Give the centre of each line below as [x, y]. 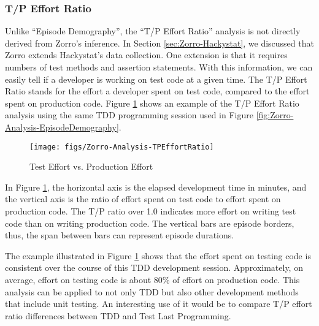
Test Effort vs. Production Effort [91, 166]
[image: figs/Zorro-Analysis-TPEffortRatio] [122, 147]
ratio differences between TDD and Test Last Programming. [118, 315]
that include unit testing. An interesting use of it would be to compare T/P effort [159, 304]
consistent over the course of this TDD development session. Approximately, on [154, 267]
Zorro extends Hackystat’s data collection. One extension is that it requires [146, 55]
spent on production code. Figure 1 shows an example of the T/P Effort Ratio [152, 103]
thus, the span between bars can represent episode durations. [120, 235]
